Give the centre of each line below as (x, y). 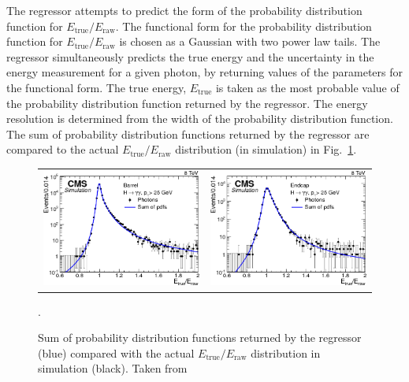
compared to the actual (63, 149)
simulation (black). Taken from (113, 368)
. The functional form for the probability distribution (244, 26)
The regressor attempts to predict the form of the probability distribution (184, 10)
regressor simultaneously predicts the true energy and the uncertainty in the (190, 56)
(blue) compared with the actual (116, 352)
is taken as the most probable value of (307, 87)
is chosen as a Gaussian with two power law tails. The (250, 41)
